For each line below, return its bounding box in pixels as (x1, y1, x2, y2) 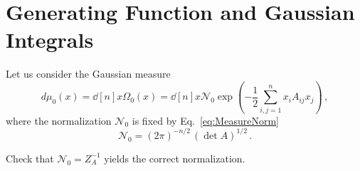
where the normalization (6, 113, 112, 128)
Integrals (6, 25, 94, 54)
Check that (6, 150, 54, 165)
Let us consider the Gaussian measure (6, 66, 171, 81)
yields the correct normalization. (104, 150, 245, 165)
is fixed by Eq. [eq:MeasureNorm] (132, 113, 279, 128)
